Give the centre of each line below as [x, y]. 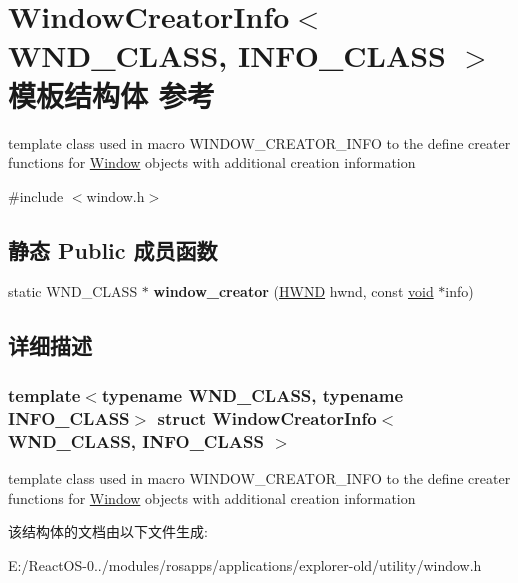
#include [36, 195]
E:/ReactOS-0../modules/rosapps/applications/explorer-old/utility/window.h [245, 564]
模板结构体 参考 [111, 94]
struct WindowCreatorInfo [267, 417]
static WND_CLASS [73, 291]
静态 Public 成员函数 [113, 249]
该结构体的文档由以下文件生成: [108, 531]
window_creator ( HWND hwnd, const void [293, 291]
